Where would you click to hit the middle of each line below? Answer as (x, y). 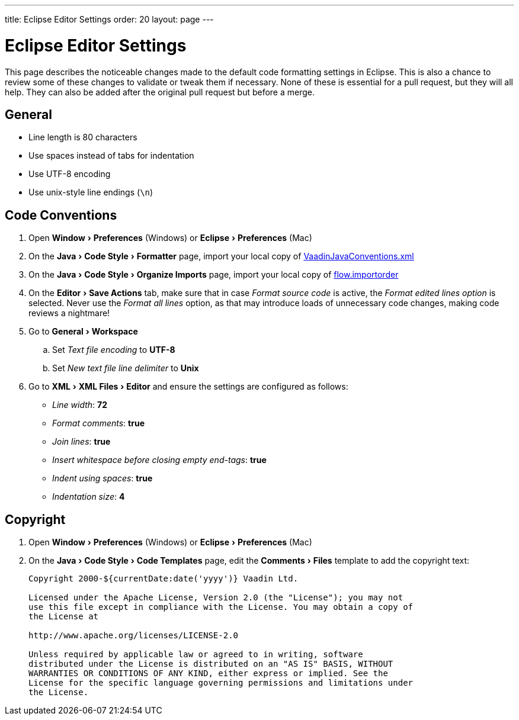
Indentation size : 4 (89, 497)
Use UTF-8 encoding (70, 174)
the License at (64, 617)
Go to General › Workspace (83, 332)
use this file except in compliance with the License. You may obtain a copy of (221, 607)
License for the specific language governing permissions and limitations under (221, 683)
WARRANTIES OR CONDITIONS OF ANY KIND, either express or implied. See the (208, 674)
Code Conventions (61, 215)
